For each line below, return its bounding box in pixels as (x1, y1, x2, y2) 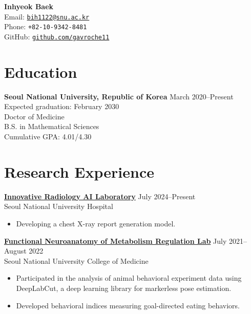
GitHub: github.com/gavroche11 (4, 31, 110, 41)
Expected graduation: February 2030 (4, 101, 119, 112)
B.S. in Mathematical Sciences (4, 121, 99, 132)
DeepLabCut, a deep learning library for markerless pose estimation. (16, 282, 232, 293)
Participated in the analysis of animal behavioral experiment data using (16, 273, 242, 283)
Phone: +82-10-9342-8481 (4, 21, 87, 32)
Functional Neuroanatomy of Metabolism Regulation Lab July (4, 235, 227, 246)
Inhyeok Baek (4, 1, 54, 11)
